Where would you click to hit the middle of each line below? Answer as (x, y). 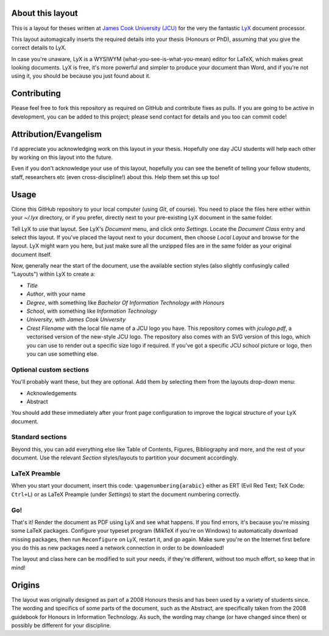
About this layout (45, 13)
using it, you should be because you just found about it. (81, 76)
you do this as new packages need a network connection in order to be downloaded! (118, 548)
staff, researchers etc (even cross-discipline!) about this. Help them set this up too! (115, 177)
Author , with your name (56, 294)
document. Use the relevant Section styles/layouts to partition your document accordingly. (125, 458)
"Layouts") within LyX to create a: (53, 274)
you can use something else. (62, 354)
